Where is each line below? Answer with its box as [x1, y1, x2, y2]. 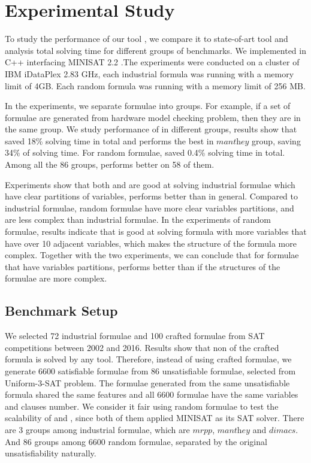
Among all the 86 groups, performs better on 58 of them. [5, 158, 215, 171]
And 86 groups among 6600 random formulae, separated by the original [5, 435, 267, 447]
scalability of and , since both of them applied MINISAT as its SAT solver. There [5, 411, 304, 424]
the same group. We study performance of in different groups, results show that [5, 123, 297, 135]
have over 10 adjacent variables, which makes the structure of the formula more [5, 237, 297, 249]
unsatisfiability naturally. [5, 447, 96, 459]
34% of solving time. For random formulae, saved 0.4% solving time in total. [5, 146, 285, 159]
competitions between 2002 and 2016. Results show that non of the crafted [5, 341, 279, 353]
